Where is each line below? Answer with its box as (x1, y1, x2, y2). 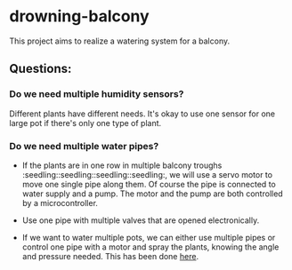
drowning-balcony (9, 6, 150, 27)
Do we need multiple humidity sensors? (9, 88, 184, 100)
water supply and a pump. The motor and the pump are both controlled (21, 188, 283, 199)
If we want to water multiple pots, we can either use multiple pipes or (21, 232, 276, 242)
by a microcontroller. (21, 197, 98, 208)
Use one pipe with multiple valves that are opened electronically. (21, 215, 260, 226)
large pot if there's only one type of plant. (9, 117, 162, 128)
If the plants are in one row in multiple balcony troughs (21, 160, 223, 171)
